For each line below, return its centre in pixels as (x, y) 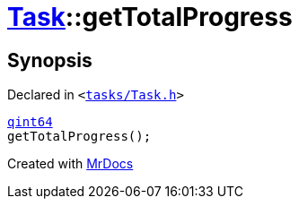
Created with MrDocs (70, 164)
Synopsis (50, 60)
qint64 (30, 122)
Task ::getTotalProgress (150, 17)
